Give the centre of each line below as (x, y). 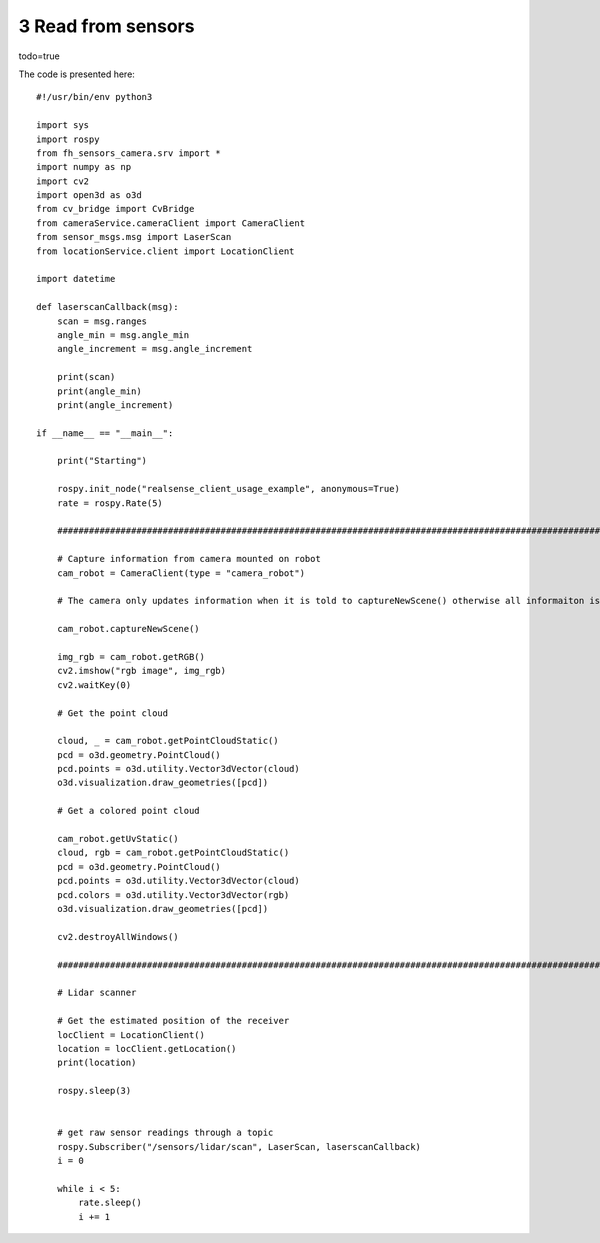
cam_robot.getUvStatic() (117, 839)
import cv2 (63, 181)
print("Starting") (102, 461)
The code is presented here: (76, 74)
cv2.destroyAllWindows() (117, 936)
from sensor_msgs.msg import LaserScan (134, 237)
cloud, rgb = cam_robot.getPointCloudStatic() (173, 853)
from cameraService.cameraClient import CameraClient (170, 223)
